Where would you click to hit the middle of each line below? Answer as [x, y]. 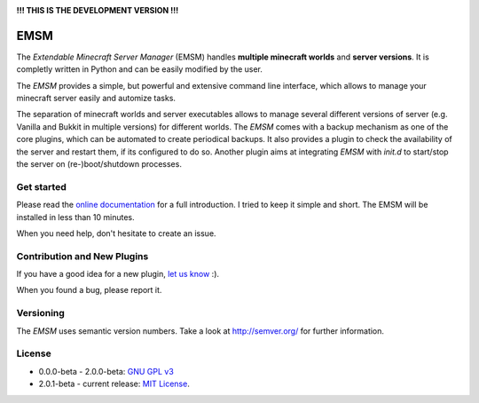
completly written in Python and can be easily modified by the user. [140, 69]
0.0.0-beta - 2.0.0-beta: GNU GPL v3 [106, 371]
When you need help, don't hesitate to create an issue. [116, 233]
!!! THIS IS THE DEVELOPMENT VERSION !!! [98, 10]
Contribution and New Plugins [82, 256]
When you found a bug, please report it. [89, 290]
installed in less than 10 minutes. [75, 217]
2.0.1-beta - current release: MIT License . [114, 384]
